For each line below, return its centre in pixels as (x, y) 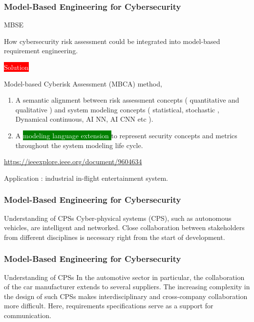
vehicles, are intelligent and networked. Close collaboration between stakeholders (124, 227)
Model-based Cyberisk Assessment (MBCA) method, (83, 83)
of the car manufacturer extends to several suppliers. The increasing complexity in (127, 287)
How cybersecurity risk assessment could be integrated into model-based (112, 41)
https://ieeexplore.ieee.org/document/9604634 (73, 161)
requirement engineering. (41, 51)
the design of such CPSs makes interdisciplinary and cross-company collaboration (126, 296)
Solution (16, 67)
